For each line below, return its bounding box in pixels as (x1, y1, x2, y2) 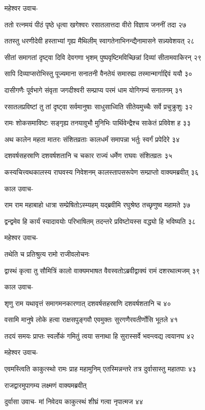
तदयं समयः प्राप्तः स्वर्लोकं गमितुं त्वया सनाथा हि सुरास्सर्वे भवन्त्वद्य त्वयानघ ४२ (4, 330, 195, 341)
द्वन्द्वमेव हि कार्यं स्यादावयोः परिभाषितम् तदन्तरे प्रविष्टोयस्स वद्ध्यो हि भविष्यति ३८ (4, 216, 196, 226)
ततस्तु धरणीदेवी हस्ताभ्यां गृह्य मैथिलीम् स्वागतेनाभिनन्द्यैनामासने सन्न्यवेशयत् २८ (4, 36, 195, 46)
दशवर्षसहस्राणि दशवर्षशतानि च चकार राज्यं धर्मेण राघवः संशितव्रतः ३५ (4, 150, 172, 161)
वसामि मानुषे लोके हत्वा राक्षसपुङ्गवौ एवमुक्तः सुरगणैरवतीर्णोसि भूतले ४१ (4, 314, 178, 325)
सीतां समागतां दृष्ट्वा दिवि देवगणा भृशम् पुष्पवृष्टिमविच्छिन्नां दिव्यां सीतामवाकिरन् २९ (4, 52, 202, 62)
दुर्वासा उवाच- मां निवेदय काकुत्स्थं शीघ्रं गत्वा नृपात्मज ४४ (4, 396, 143, 407)
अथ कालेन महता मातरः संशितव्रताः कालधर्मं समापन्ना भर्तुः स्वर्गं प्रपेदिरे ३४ (4, 134, 180, 144)
